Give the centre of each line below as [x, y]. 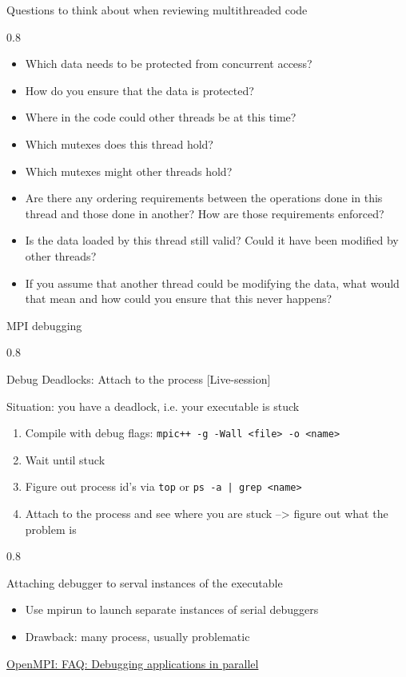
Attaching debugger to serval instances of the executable [145, 582]
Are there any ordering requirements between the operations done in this [204, 198]
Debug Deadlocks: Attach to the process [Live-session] [139, 378]
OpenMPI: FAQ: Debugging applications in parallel [133, 663]
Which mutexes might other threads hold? [129, 171]
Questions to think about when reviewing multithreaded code [157, 10]
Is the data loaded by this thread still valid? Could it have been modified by [212, 240]
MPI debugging [44, 325]
